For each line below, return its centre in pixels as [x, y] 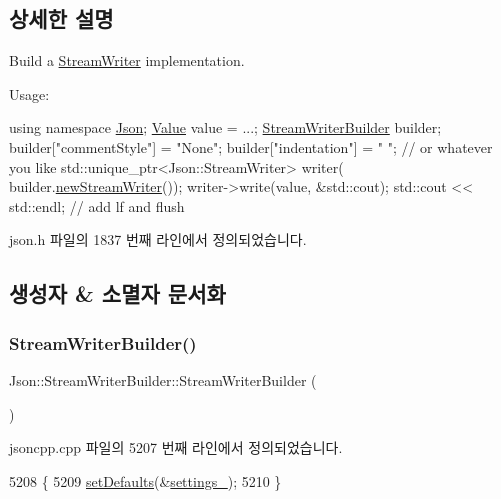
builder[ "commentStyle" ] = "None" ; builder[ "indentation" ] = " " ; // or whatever [251, 146]
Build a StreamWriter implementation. [127, 60]
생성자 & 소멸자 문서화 [117, 293]
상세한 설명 [61, 18]
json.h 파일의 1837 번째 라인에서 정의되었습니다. [158, 239]
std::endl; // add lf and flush [97, 205]
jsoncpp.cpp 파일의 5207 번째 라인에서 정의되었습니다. [176, 447]
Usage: [29, 93]
